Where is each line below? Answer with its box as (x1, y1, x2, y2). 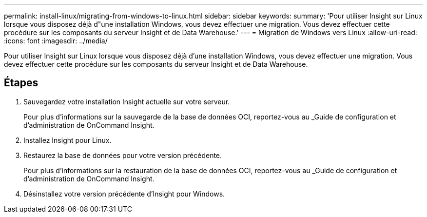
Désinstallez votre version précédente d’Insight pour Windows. (23, 189, 225, 198)
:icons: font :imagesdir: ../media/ (4, 37, 108, 45)
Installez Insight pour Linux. (23, 136, 112, 144)
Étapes (4, 77, 39, 89)
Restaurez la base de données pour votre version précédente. (23, 151, 222, 159)
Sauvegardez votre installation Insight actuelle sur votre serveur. (23, 97, 230, 106)
